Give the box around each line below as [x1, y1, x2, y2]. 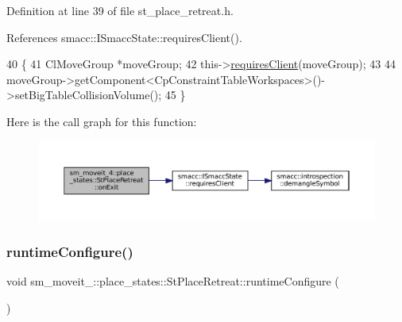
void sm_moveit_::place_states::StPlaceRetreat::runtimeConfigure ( [6, 272, 339, 289]
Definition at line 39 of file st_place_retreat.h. [6, 2, 234, 18]
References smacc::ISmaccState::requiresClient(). [6, 29, 242, 45]
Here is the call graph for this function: [6, 113, 197, 129]
